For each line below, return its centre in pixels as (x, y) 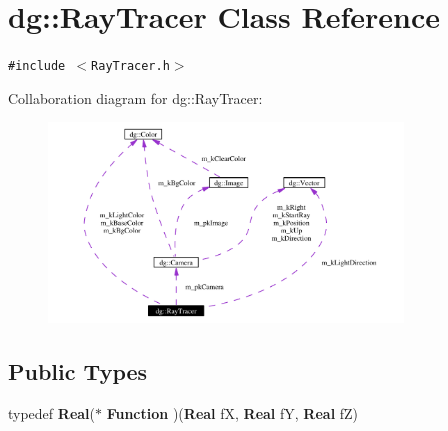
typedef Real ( (52, 412)
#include (37, 66)
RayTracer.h (130, 66)
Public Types (78, 370)
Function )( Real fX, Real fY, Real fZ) (232, 412)
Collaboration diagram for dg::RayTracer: (135, 97)
